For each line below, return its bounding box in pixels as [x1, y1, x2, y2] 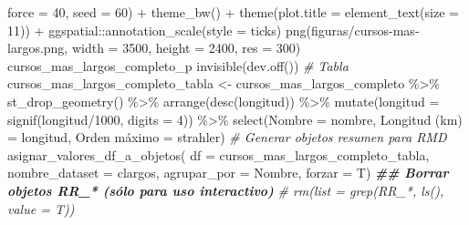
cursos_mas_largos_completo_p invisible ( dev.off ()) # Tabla [7, 56, 349, 75]
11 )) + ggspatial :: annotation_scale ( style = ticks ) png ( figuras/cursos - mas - [7, 20, 420, 39]
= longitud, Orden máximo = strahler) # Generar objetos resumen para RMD [7, 128, 447, 147]
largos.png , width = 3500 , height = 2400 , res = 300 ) [7, 38, 301, 57]
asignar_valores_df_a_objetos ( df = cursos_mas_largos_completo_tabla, [7, 145, 430, 164]
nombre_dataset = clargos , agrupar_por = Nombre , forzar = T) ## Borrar [7, 163, 449, 182]
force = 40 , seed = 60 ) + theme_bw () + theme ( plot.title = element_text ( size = [7, 3, 459, 21]
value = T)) [7, 199, 75, 218]
